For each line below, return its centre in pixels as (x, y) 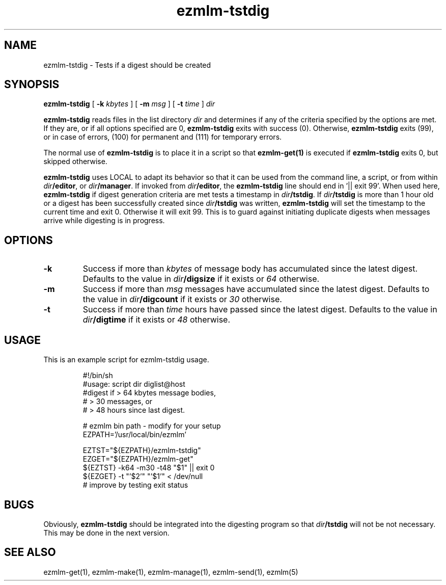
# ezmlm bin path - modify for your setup (152, 426)
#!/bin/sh (98, 376)
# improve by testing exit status (135, 485)
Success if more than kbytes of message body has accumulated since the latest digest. (250, 269)
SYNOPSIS (32, 85)
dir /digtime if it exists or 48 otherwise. (157, 320)
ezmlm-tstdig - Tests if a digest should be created (127, 65)
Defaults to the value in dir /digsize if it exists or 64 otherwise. (201, 279)
